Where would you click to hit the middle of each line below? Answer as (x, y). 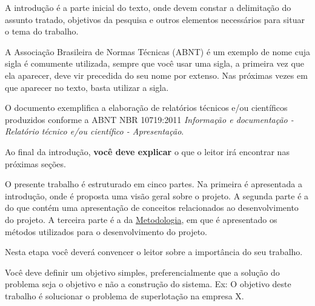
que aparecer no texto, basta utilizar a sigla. (87, 87)
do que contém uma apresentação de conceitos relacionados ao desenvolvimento (152, 208)
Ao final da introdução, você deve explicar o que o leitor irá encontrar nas (147, 151)
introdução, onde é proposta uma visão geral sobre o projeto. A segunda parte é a (157, 195)
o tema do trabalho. (42, 31)
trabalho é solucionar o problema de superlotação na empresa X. (124, 295)
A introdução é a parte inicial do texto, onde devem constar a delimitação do (148, 7)
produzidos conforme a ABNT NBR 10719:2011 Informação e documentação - (149, 119)
